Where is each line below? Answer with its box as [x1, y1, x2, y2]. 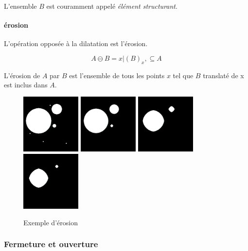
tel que [173, 70, 194, 80]
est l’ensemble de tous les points [69, 70, 165, 80]
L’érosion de [4, 70, 40, 80]
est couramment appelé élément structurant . [46, 1, 177, 11]
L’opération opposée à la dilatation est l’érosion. [4, 38, 148, 49]
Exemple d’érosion [23, 217, 78, 227]
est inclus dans [4, 80, 48, 90]
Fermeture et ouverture [4, 238, 98, 250]
